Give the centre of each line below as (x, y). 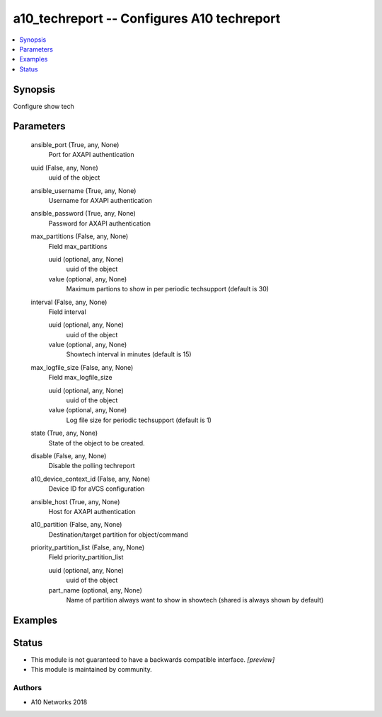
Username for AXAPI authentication (100, 200)
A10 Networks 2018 (59, 702)
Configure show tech (44, 106)
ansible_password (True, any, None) (83, 214)
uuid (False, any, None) (64, 168)
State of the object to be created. (97, 443)
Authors (28, 688)
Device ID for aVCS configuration (97, 489)
